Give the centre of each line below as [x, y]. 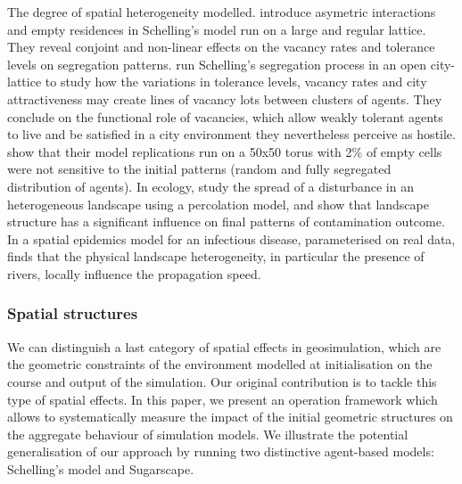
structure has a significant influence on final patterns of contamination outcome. [226, 221]
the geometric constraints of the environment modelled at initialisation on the [220, 364]
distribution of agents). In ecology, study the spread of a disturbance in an [210, 186]
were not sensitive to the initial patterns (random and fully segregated [199, 169]
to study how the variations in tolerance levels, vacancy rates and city [236, 82]
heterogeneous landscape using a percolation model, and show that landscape [218, 204]
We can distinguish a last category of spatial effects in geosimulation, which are [224, 346]
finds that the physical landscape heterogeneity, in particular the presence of [216, 256]
